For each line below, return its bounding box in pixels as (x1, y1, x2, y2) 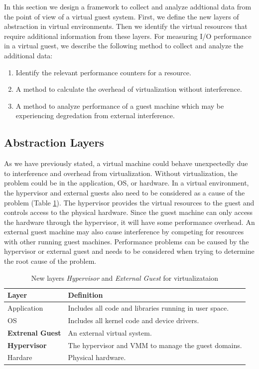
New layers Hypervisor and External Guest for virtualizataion (31, 272, 219, 283)
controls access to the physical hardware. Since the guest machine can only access (4, 207, 253, 217)
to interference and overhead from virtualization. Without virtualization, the (4, 168, 238, 178)
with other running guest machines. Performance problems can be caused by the (4, 236, 249, 246)
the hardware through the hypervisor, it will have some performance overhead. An (4, 216, 255, 227)
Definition (68, 290, 103, 300)
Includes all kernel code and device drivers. (68, 315, 199, 325)
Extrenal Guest (7, 327, 61, 338)
